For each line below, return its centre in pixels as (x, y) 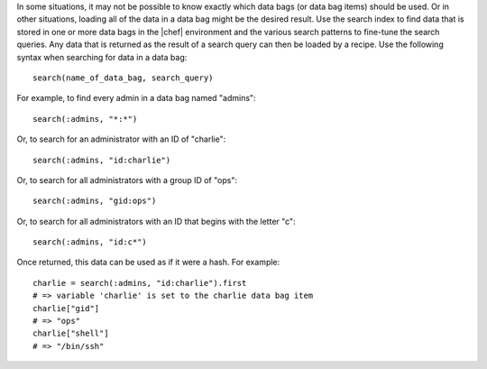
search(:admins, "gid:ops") (95, 201)
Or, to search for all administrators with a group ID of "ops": (127, 180)
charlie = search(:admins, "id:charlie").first (140, 283)
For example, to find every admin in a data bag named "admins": (136, 98)
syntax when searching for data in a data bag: (102, 57)
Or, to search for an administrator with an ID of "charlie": (121, 139)
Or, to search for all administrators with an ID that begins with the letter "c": (156, 221)
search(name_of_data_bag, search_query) (123, 78)
